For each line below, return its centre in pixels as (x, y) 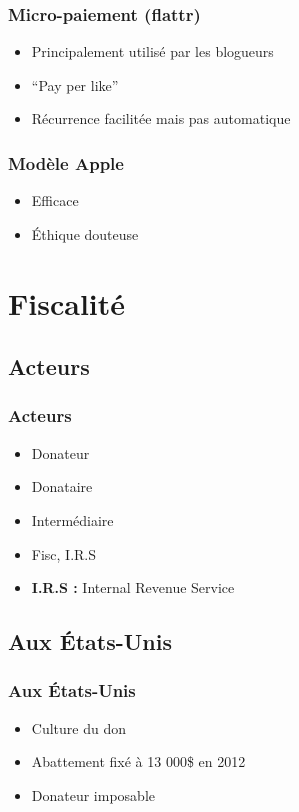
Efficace (55, 200)
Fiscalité (67, 302)
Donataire (62, 486)
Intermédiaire (72, 519)
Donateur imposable (93, 794)
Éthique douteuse (85, 233)
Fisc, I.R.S (64, 553)
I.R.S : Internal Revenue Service (133, 587)
